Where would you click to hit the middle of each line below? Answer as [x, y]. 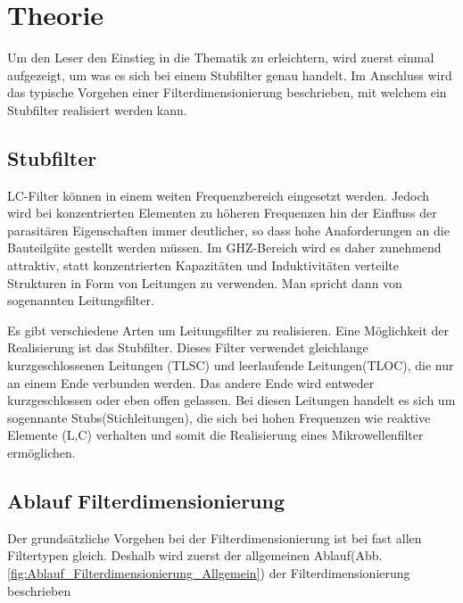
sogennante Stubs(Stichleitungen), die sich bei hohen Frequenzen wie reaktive [219, 417]
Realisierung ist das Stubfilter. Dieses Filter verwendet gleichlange [188, 347]
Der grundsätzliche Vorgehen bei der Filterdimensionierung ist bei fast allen [215, 537]
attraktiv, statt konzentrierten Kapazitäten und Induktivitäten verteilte [203, 265]
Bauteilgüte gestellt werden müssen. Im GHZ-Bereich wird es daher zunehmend [224, 248]
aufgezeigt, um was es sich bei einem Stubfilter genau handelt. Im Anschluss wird [230, 74]
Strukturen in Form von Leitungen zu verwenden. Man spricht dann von [205, 282]
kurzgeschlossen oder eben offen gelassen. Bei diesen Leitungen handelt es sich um [231, 400]
